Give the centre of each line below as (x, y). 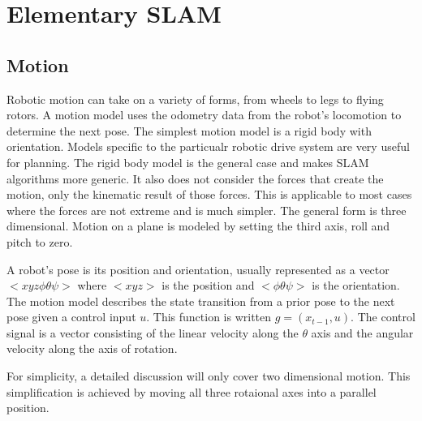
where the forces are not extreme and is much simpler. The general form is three (207, 210)
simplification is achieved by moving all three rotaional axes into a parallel (192, 391)
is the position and (208, 285)
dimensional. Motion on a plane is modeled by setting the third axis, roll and (198, 226)
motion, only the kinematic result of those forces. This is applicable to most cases (209, 194)
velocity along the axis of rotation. (92, 348)
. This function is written (209, 317)
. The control (383, 317)
